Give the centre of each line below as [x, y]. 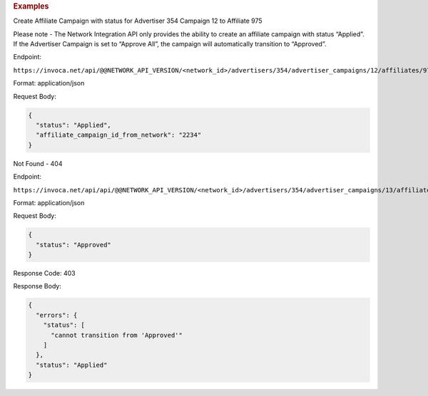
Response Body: [37, 286]
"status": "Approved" [74, 245]
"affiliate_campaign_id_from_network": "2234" [119, 135]
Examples [31, 6]
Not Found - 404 [38, 163]
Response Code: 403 [44, 273]
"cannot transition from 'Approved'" [117, 335]
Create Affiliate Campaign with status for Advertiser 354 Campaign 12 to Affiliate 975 [138, 21]
